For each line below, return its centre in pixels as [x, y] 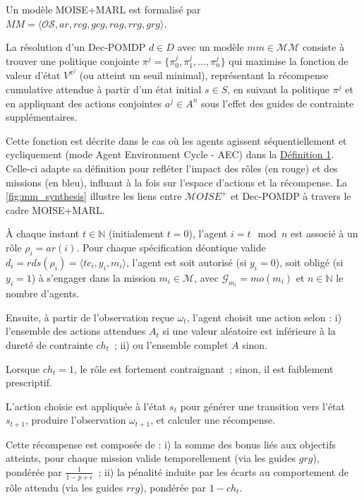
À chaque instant [43, 233]
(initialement [136, 233]
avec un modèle [211, 47]
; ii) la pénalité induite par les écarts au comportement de [223, 471]
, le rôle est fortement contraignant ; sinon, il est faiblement [204, 368]
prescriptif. [29, 382]
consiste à [323, 47]
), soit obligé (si [309, 262]
